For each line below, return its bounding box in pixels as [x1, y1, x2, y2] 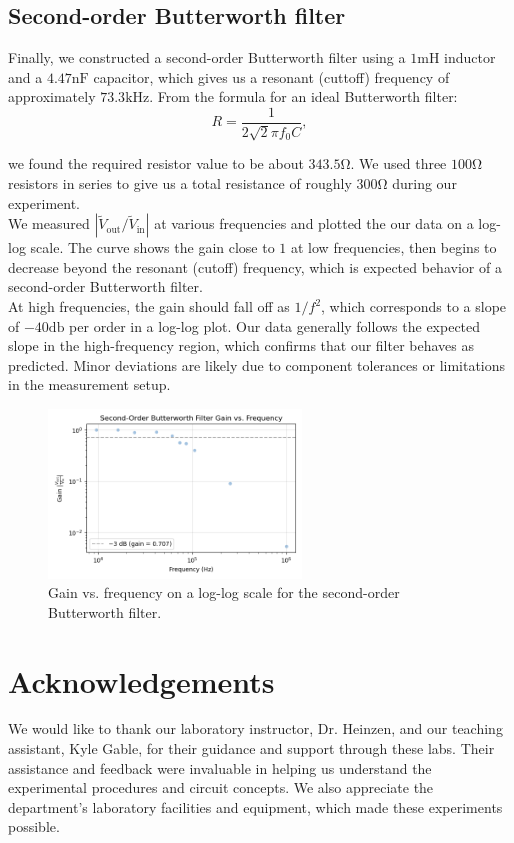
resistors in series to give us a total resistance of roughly [8, 173, 352, 194]
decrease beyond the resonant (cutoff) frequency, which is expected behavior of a [8, 256, 502, 277]
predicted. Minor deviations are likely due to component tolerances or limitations [8, 354, 506, 375]
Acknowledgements [8, 660, 275, 701]
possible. [8, 816, 60, 837]
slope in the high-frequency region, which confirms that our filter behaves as [8, 335, 475, 356]
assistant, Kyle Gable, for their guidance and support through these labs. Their [8, 738, 495, 759]
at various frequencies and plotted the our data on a [154, 213, 474, 234]
